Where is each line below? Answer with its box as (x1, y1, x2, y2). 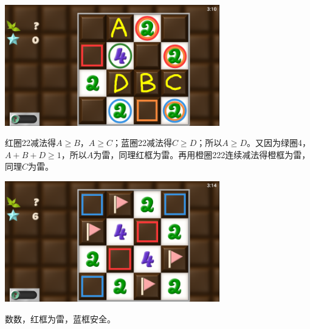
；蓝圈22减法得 (112, 136, 172, 149)
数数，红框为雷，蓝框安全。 (5, 312, 115, 325)
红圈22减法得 (5, 136, 56, 149)
